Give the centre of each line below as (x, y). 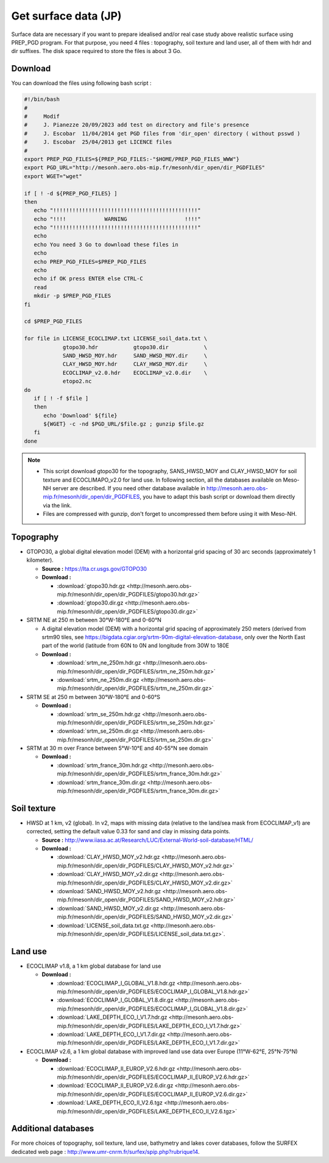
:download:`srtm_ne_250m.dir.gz (98, 679)
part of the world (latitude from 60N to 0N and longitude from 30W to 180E (136, 646)
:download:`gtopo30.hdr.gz (91, 585)
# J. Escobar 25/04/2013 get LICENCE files (98, 142)
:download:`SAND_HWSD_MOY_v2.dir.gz (108, 908)
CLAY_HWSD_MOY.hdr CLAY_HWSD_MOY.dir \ (135, 364)
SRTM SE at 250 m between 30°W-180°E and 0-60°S (94, 697)
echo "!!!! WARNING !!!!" (117, 219)
